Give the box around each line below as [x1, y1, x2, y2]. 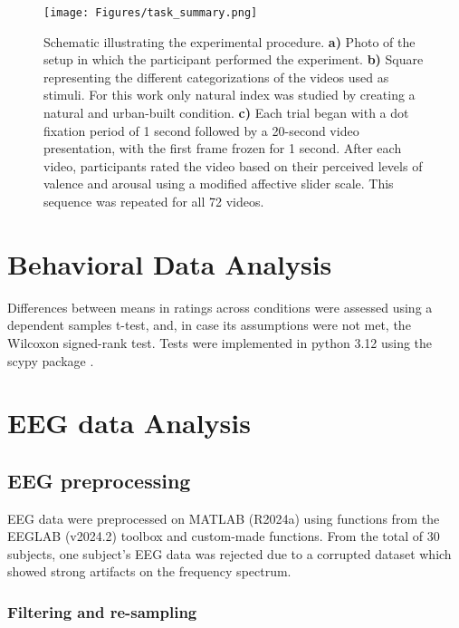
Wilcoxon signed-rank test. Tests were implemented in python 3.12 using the [7, 333, 433, 352]
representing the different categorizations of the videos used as [43, 67, 389, 86]
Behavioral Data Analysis [7, 245, 332, 282]
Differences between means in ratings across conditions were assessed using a [7, 297, 433, 316]
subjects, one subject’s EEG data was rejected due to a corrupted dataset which [7, 544, 452, 563]
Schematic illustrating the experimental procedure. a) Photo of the [43, 32, 416, 51]
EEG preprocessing [7, 466, 191, 494]
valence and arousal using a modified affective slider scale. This [43, 174, 394, 193]
